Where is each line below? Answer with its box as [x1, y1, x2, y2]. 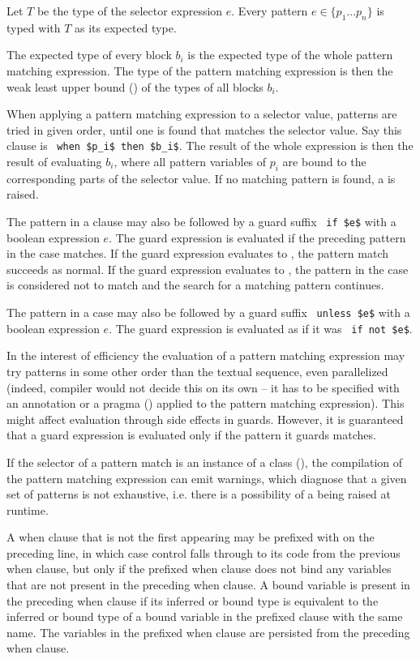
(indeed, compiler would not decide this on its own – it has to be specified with [6, 379, 400, 396]
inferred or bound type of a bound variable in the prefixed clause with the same [6, 608, 403, 625]
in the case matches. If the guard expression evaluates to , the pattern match [6, 245, 389, 262]
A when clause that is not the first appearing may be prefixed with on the [6, 528, 375, 546]
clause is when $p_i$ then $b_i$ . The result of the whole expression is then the [6, 137, 414, 154]
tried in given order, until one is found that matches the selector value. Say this [6, 121, 402, 138]
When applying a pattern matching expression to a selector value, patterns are [6, 105, 397, 122]
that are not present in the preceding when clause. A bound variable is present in [6, 576, 410, 593]
